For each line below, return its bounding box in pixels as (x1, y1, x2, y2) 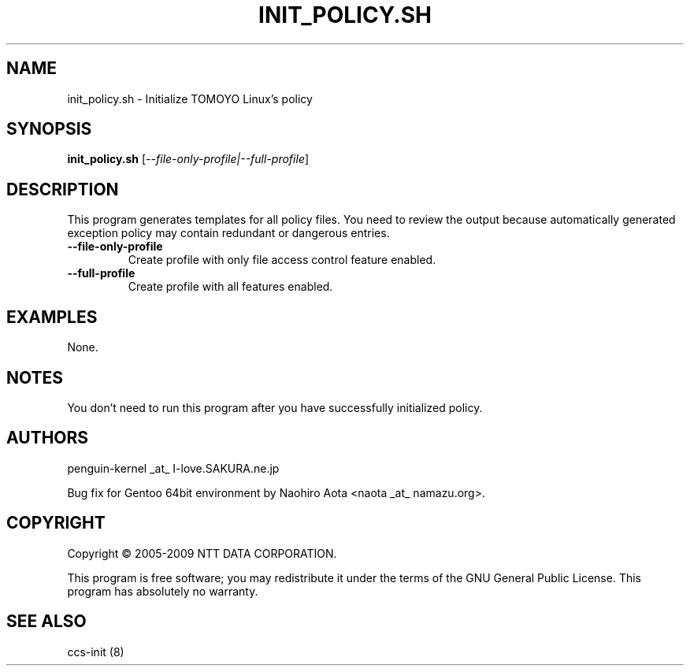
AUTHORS (6, 428, 89, 448)
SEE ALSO (6, 611, 87, 632)
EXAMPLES (6, 306, 98, 327)
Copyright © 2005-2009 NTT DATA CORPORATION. (67, 546, 337, 560)
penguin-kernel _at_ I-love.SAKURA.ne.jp (67, 461, 280, 475)
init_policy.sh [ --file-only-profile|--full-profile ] (67, 152, 310, 166)
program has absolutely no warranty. (67, 584, 258, 598)
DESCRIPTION (6, 179, 119, 199)
